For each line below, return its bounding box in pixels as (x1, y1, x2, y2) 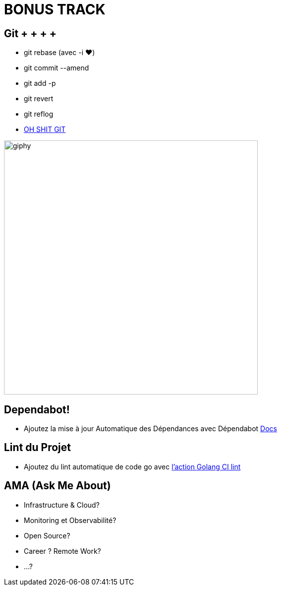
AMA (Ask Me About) (4, 479, 111, 492)
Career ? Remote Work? (24, 546, 101, 555)
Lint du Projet (4, 441, 71, 454)
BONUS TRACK (4, 1, 106, 18)
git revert (24, 94, 54, 103)
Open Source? (24, 531, 70, 540)
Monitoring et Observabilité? (24, 516, 116, 524)
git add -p (24, 79, 56, 88)
